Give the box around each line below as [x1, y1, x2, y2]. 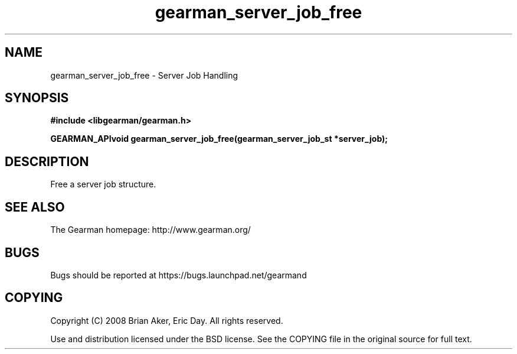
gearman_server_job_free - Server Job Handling [50, 70, 238, 80]
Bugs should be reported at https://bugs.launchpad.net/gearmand [50, 269, 307, 280]
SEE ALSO [5, 199, 65, 215]
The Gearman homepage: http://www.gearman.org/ [50, 225, 251, 235]
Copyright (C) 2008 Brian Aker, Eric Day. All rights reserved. [50, 315, 283, 326]
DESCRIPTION [5, 154, 89, 169]
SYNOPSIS [5, 90, 69, 106]
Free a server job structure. [50, 179, 156, 190]
